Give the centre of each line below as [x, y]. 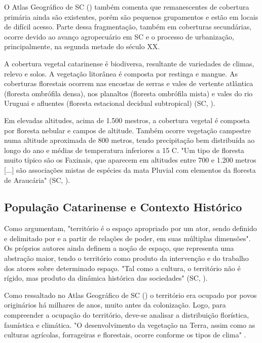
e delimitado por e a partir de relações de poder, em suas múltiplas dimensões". [127, 238]
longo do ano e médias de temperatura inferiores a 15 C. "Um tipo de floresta [124, 150]
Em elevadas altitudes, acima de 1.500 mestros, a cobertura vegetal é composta [127, 120]
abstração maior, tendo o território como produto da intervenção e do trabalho [126, 258]
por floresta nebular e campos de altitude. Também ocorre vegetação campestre [127, 130]
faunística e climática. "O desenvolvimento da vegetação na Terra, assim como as [130, 325]
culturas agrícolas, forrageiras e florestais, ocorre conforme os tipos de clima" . [125, 335]
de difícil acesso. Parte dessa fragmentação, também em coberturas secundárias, [128, 27]
